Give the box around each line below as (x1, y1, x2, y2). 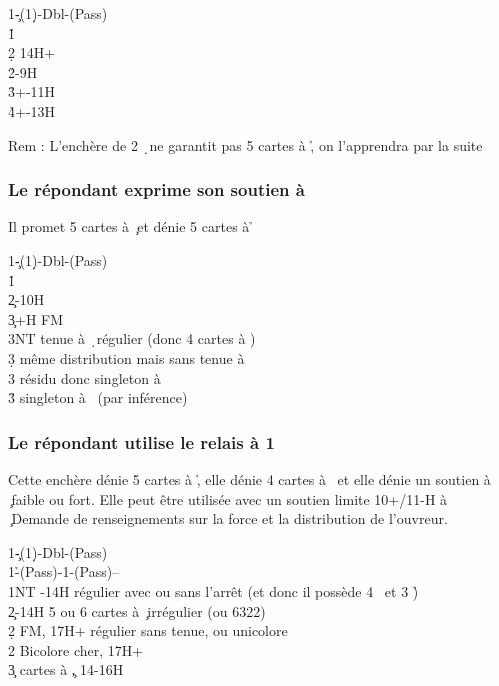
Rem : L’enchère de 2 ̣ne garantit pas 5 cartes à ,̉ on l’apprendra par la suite (8, 134, 483, 155)
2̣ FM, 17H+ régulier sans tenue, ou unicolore (8, 620, 288, 641)
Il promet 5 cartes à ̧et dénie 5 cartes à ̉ (8, 216, 254, 237)
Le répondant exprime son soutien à (8, 177, 305, 202)
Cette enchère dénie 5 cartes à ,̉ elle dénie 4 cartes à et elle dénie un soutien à (8, 468, 491, 489)
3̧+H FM (8, 308, 64, 329)
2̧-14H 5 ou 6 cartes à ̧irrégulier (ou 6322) (8, 600, 266, 621)
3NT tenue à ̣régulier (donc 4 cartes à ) (8, 328, 256, 349)
